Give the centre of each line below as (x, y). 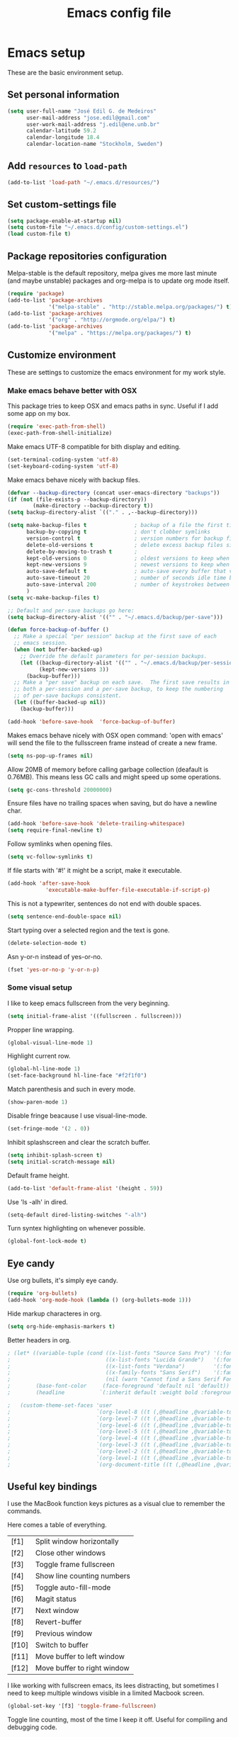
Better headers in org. (39, 1340)
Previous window (64, 1634)
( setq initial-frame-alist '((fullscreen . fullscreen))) (95, 1016)
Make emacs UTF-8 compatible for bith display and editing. (94, 446)
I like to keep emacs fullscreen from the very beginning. (89, 1003)
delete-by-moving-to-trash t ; (82, 551)
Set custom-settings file (62, 204)
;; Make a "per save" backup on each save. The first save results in (122, 683)
